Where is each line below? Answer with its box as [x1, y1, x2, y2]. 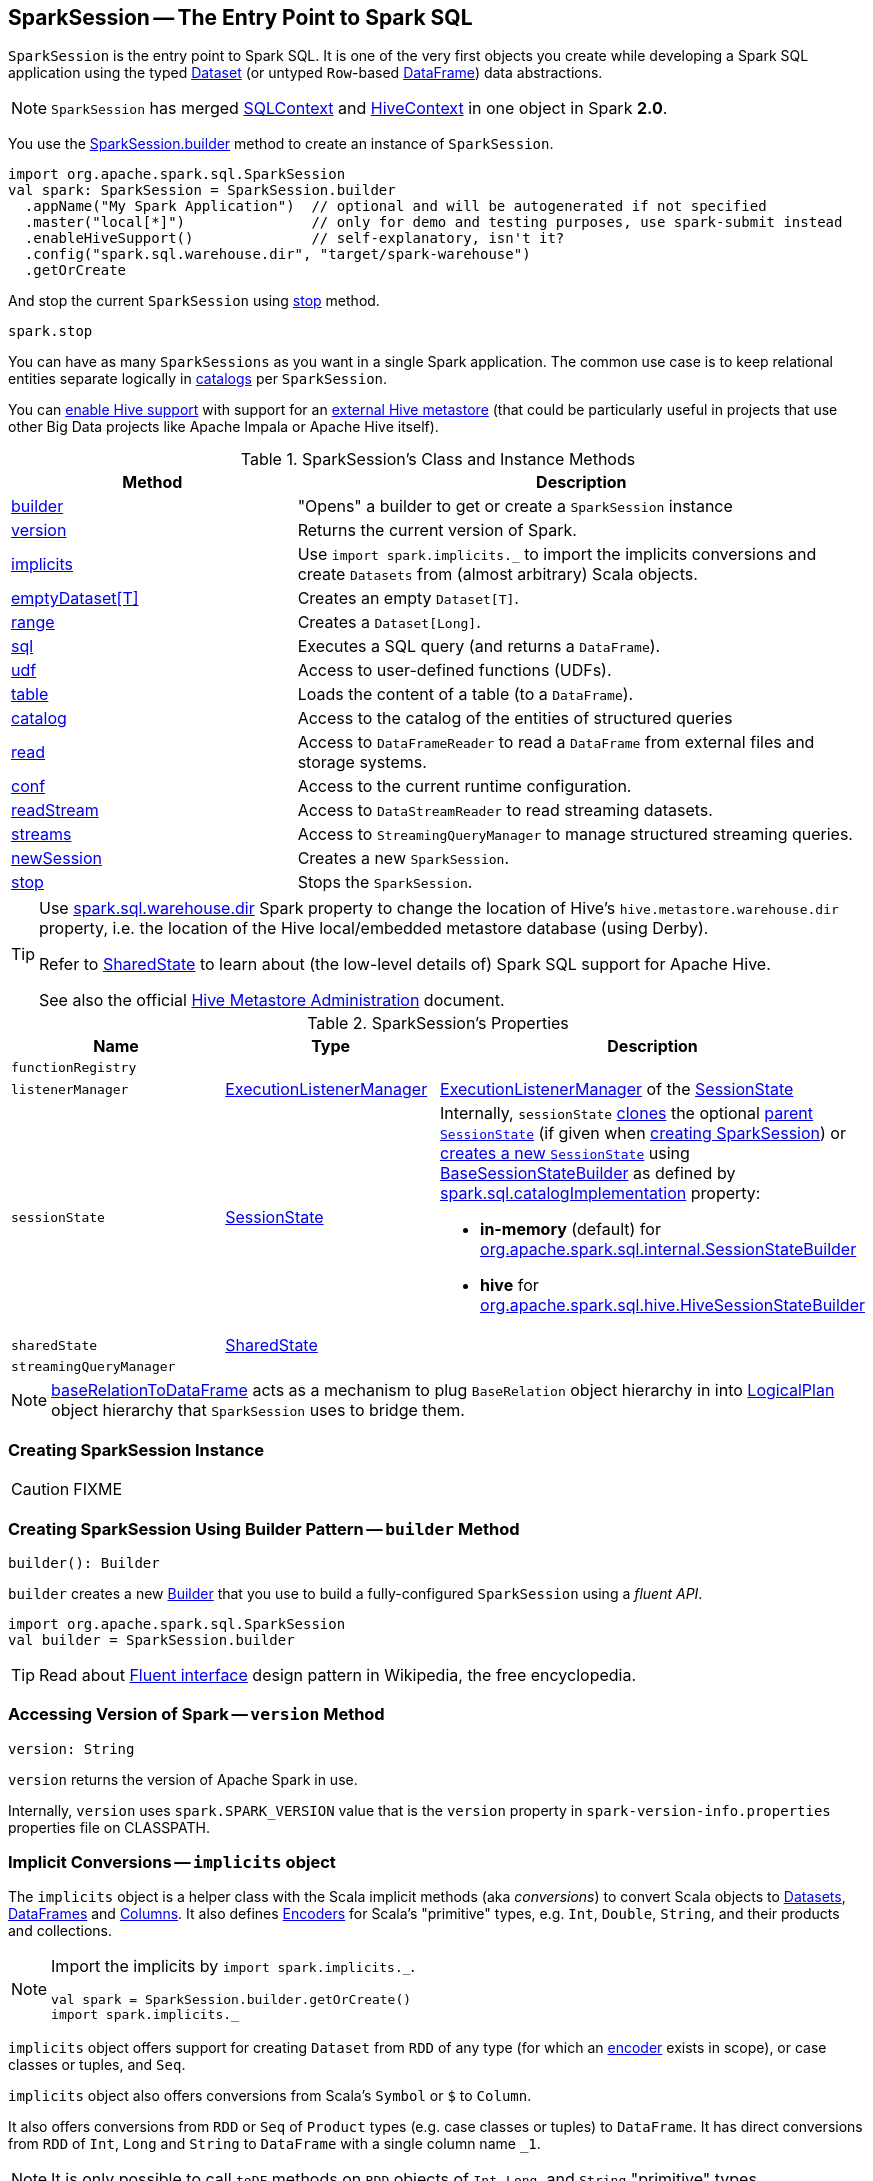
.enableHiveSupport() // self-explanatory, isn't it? [24, 230, 565, 247]
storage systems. [297, 752, 427, 773]
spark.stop [8, 323, 93, 340]
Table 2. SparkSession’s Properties [307, 1013, 569, 1034]
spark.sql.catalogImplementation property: [440, 1183, 761, 1204]
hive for [480, 1275, 539, 1296]
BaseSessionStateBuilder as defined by [440, 1163, 736, 1184]
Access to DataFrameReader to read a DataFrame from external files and [297, 732, 815, 753]
